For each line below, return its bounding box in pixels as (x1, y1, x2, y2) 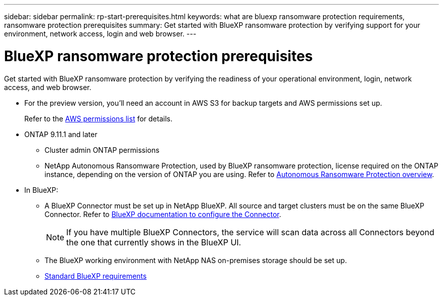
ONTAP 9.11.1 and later (24, 130, 98, 139)
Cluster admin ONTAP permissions (45, 145, 160, 154)
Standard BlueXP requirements (45, 271, 147, 280)
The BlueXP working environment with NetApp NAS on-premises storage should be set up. (45, 255, 347, 265)
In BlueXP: (24, 185, 59, 194)
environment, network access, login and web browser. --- (4, 29, 197, 38)
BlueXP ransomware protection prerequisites (4, 47, 313, 65)
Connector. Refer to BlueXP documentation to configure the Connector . (45, 209, 282, 219)
